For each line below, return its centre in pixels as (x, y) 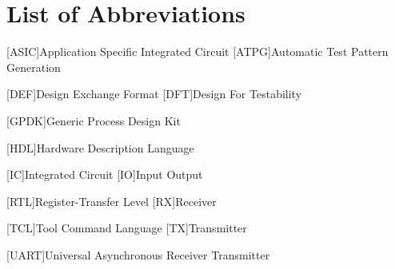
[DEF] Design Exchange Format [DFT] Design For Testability (154, 94)
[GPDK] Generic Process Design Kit (94, 120)
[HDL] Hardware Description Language (100, 147)
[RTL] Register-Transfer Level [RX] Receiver (112, 201)
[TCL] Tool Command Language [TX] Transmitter (127, 228)
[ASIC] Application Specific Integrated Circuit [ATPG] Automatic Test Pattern (197, 51)
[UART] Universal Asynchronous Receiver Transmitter (138, 254)
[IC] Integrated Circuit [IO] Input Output (105, 174)
